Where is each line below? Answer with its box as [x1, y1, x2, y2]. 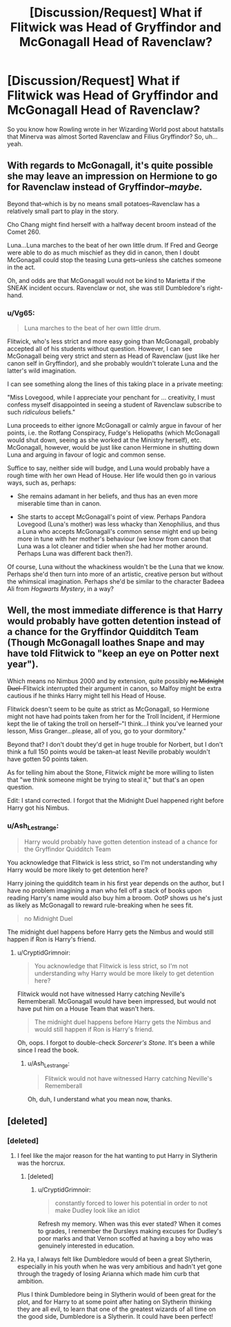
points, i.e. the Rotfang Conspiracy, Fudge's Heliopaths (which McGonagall [7, 429, 220, 437]
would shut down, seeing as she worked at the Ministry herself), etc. [7, 436, 202, 444]
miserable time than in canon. [17, 499, 102, 508]
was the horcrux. [17, 1159, 66, 1167]
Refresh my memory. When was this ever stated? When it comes [37, 1219, 222, 1228]
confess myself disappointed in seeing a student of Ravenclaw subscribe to [7, 401, 222, 409]
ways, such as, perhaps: [7, 479, 77, 487]
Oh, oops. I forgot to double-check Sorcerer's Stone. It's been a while [17, 1039, 215, 1047]
